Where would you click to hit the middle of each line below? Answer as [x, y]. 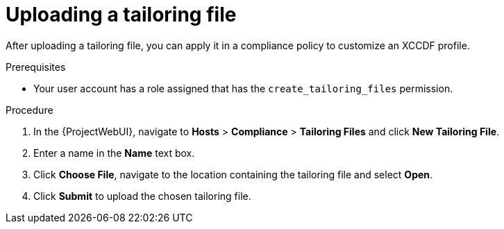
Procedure [30, 110]
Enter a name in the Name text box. [114, 153]
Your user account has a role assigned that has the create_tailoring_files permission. [243, 88]
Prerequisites [36, 67]
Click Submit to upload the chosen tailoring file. [142, 196]
